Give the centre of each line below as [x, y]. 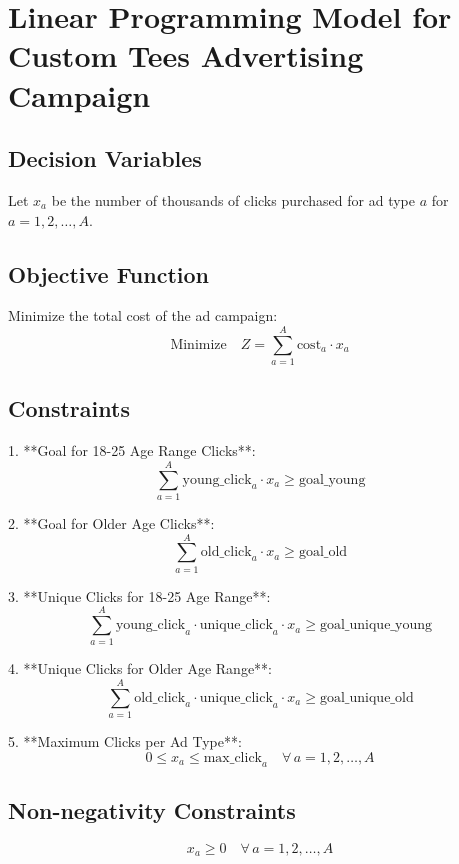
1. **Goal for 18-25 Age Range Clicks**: [132, 450]
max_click [232, 757]
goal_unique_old [366, 697]
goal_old [323, 552]
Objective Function [109, 273]
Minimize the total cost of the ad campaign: [143, 315]
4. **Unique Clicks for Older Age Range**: [140, 668]
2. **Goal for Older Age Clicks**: [111, 522]
